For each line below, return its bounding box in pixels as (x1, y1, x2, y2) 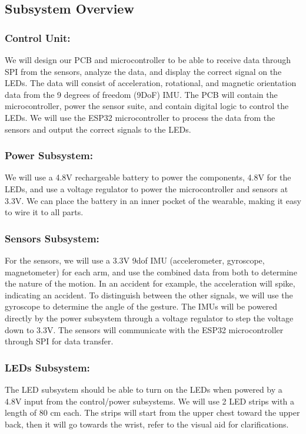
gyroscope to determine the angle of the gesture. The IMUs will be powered (5, 300, 278, 313)
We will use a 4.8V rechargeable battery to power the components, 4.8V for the (5, 171, 291, 183)
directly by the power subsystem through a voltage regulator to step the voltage (5, 311, 294, 324)
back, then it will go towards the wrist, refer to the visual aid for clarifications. (5, 417, 289, 430)
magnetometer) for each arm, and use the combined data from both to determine (5, 265, 297, 278)
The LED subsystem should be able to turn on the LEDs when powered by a (5, 383, 282, 395)
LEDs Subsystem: (5, 360, 90, 374)
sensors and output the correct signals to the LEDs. (5, 123, 191, 135)
